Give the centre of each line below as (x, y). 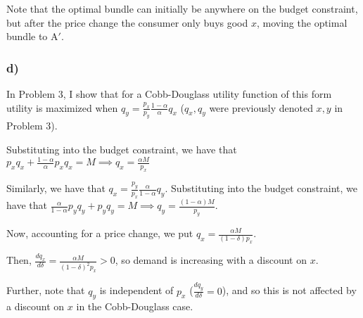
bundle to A (32, 36)
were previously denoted (261, 107)
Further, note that (46, 290)
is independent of (136, 290)
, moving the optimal (302, 22)
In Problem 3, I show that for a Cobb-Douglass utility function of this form (169, 94)
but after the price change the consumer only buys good (127, 22)
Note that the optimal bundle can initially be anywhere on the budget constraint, (182, 8)
